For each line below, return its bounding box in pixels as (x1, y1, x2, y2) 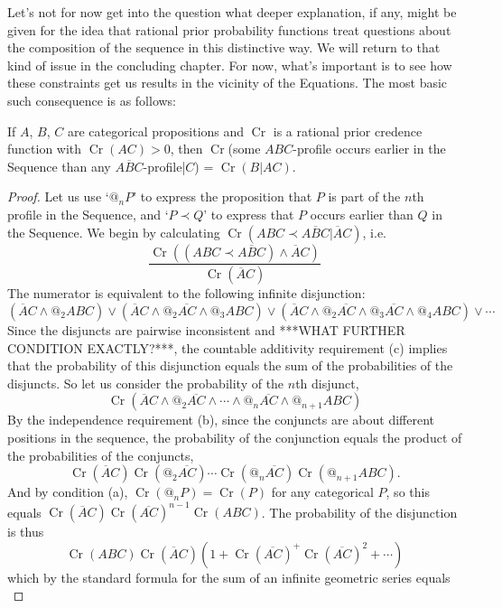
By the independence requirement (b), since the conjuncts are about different (7, 410, 435, 429)
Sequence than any (7, 156, 111, 175)
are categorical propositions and (67, 121, 245, 140)
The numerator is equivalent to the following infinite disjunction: (7, 284, 366, 303)
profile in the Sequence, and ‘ (7, 204, 169, 223)
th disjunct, (295, 373, 359, 392)
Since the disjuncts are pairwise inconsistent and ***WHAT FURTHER (7, 321, 405, 339)
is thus (7, 522, 44, 541)
